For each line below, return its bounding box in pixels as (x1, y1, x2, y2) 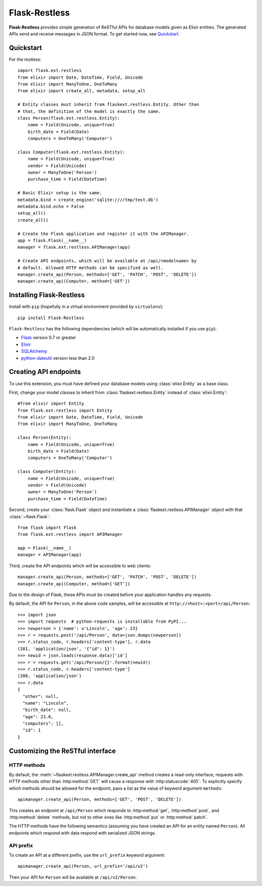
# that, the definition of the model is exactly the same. (17, 108, 161, 114)
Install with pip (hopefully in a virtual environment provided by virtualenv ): (9, 304, 164, 309)
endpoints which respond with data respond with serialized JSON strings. (9, 830, 156, 835)
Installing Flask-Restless (9, 291, 85, 299)
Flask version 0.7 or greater (21, 335, 76, 341)
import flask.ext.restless (17, 68, 82, 73)
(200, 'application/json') (17, 673, 82, 679)
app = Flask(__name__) (17, 545, 72, 551)
